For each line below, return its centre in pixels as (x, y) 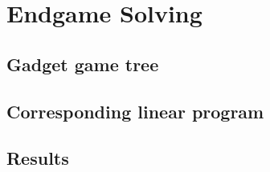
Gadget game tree (83, 64)
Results (38, 158)
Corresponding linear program (135, 111)
